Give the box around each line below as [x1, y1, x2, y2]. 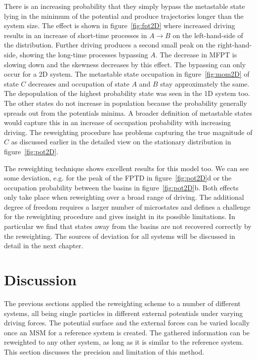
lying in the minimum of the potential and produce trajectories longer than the [4, 10, 244, 21]
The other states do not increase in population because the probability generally [4, 97, 247, 108]
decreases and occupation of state [28, 78, 129, 89]
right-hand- [217, 40, 252, 50]
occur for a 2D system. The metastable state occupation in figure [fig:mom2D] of [4, 69, 250, 79]
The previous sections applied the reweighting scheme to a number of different [4, 298, 241, 308]
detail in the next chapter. [4, 240, 84, 251]
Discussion [4, 270, 77, 290]
